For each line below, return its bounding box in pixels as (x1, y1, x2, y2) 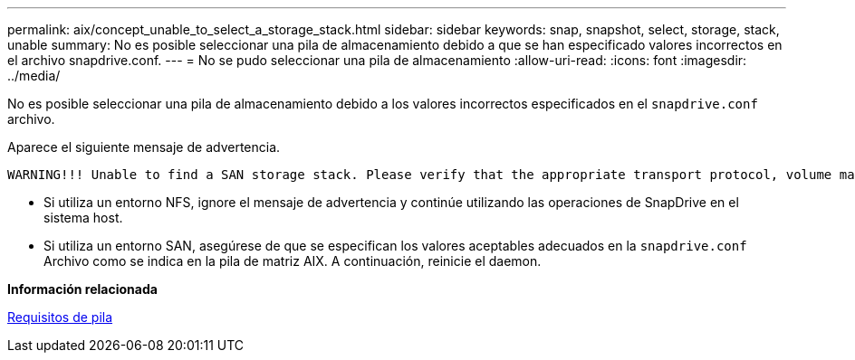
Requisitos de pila (7, 309, 113, 325)
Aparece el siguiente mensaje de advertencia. (7, 139, 281, 155)
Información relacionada (7, 281, 158, 297)
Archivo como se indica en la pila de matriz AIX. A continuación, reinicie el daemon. (43, 253, 542, 269)
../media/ (7, 68, 61, 83)
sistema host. (43, 210, 123, 225)
